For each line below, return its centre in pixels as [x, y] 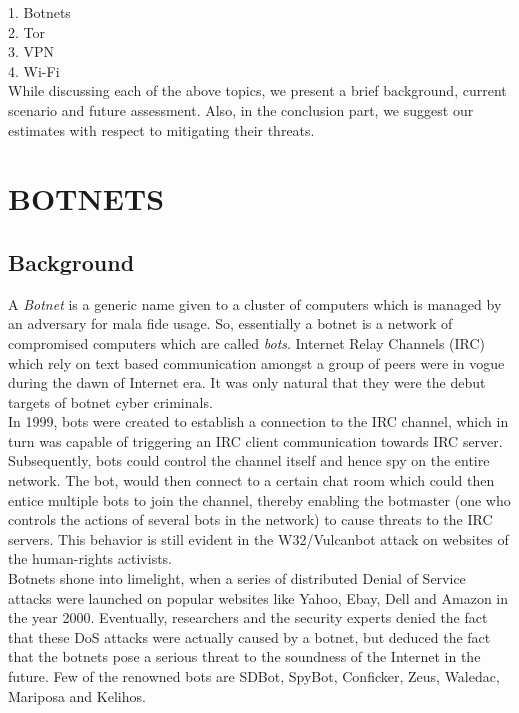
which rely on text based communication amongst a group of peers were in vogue [256, 362]
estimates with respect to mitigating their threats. [161, 129]
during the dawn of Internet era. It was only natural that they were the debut [247, 382]
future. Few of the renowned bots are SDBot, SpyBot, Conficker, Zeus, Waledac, [254, 676]
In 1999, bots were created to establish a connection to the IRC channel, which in [258, 421]
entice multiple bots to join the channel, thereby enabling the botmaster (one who [259, 499]
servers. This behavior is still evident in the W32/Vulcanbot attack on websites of [258, 538]
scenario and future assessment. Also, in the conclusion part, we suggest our [241, 109]
